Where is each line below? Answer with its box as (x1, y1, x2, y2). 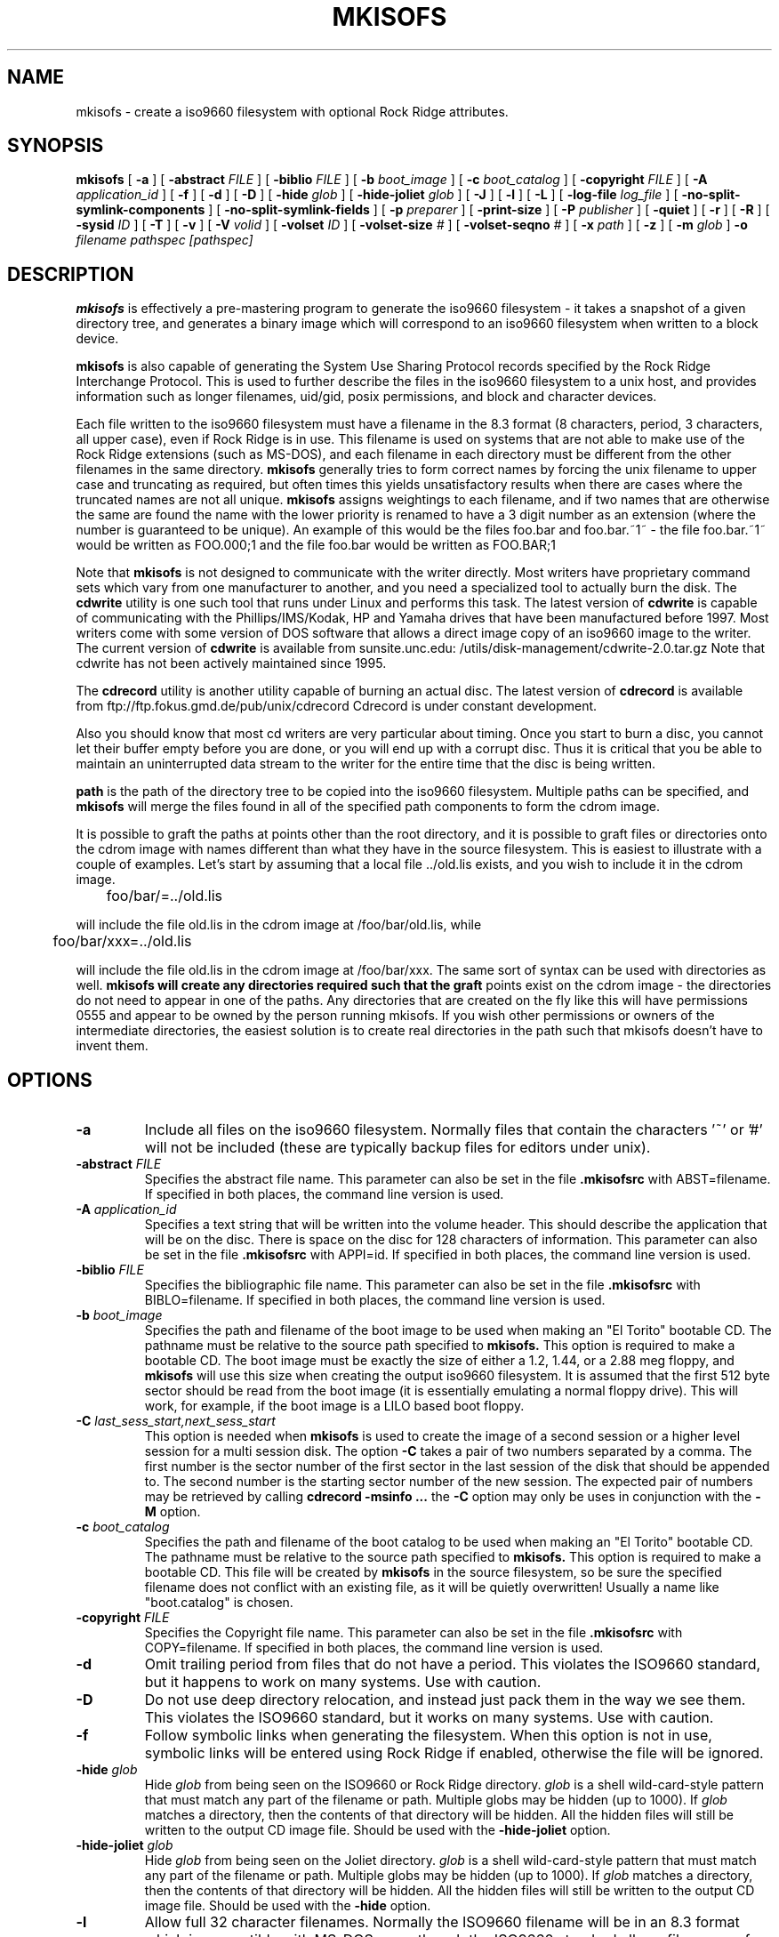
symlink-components (76, 202, 205, 218)
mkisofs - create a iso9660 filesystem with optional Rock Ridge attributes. (76, 103, 509, 119)
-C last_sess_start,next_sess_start (76, 1413, 276, 1429)
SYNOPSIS (7, 134, 104, 157)
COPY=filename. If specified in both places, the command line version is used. (144, 1640, 604, 1656)
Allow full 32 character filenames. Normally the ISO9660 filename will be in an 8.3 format (144, 1913, 740, 1932)
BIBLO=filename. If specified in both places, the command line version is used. (144, 1292, 606, 1308)
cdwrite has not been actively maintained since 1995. (76, 655, 387, 671)
